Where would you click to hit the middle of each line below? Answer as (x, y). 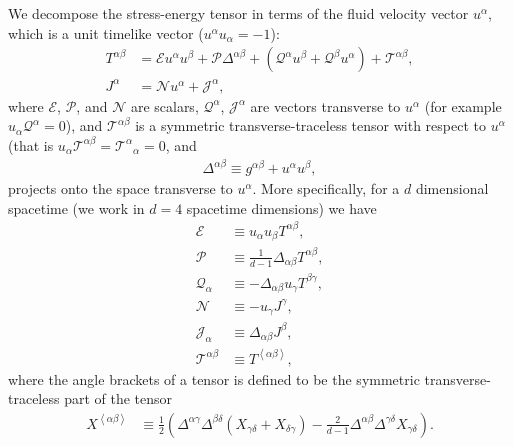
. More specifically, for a (326, 188)
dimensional (452, 188)
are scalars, (164, 105)
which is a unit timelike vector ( (106, 32)
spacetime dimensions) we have (281, 207)
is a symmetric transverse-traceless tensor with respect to (310, 125)
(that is (31, 144)
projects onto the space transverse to (120, 188)
